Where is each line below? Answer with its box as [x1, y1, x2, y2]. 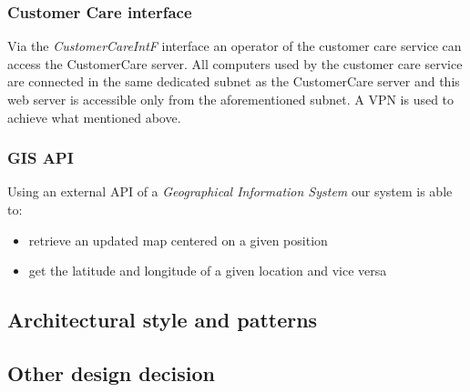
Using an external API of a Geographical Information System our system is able [7, 182, 453, 201]
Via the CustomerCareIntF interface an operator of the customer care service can [7, 36, 462, 55]
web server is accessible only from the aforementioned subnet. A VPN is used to [7, 90, 455, 108]
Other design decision [7, 358, 215, 387]
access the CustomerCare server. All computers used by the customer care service [7, 54, 463, 73]
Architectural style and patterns [7, 306, 318, 334]
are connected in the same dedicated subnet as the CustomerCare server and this [7, 72, 460, 91]
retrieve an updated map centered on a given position [28, 230, 328, 249]
